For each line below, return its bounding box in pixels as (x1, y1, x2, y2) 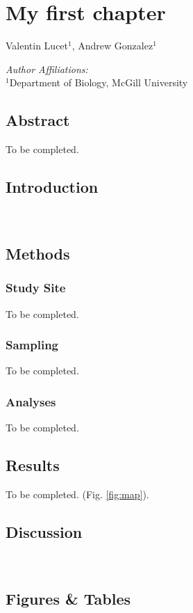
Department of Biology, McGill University (9, 75, 188, 90)
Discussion (6, 520, 83, 542)
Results (6, 454, 60, 476)
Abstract (6, 109, 70, 131)
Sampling (6, 336, 59, 353)
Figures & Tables (6, 587, 131, 609)
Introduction (6, 176, 99, 198)
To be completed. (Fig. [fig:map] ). (6, 486, 149, 501)
